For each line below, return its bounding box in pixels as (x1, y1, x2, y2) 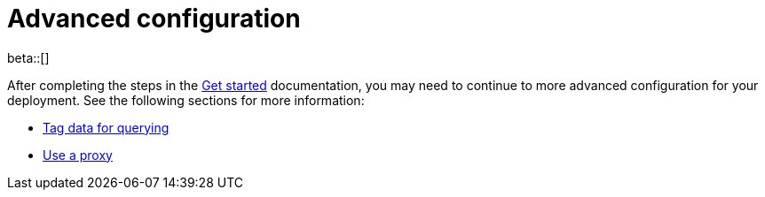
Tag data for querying (43, 119, 170, 135)
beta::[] (7, 49, 50, 65)
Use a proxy (43, 147, 113, 163)
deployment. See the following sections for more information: (7, 92, 365, 108)
